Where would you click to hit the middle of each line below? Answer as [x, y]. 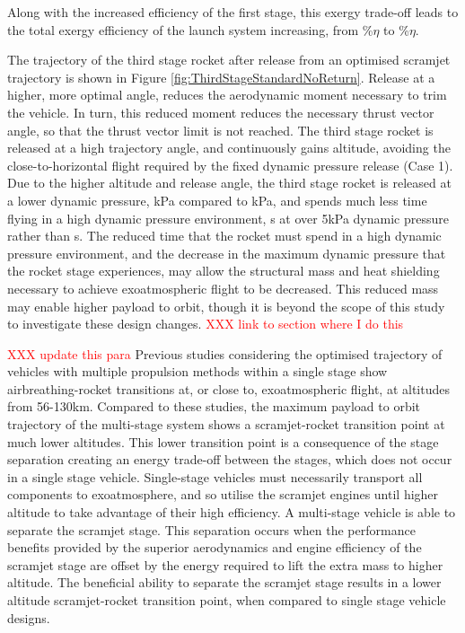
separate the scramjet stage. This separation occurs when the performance [211, 529]
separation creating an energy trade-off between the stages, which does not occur [230, 459]
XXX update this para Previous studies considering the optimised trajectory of [225, 353]
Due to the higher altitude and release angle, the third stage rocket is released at [229, 183]
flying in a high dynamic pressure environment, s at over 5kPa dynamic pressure [228, 218]
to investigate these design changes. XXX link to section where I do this [206, 324]
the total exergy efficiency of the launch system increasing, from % [190, 29]
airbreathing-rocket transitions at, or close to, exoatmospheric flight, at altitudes [228, 388]
